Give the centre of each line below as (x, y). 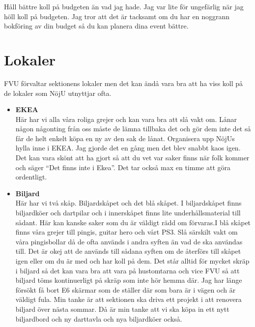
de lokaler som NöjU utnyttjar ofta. (58, 93)
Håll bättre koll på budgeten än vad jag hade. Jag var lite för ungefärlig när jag (124, 6)
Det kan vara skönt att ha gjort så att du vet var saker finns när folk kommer (132, 158)
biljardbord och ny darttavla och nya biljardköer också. (99, 318)
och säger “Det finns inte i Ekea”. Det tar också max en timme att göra (123, 167)
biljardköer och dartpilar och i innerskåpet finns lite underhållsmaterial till (128, 213)
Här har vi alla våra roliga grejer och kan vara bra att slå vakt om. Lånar (126, 119)
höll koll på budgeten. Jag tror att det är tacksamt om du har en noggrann (117, 16)
